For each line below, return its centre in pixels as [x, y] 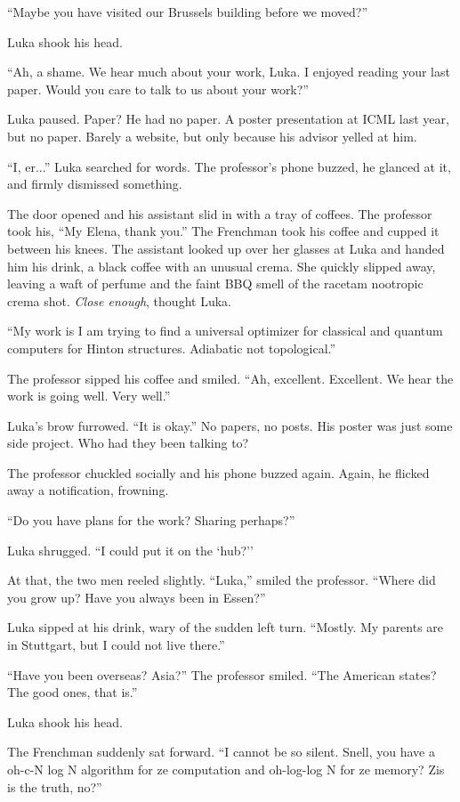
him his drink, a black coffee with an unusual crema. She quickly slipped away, [222, 266]
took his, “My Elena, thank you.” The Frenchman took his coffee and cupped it [223, 231]
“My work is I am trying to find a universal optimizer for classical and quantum [225, 331]
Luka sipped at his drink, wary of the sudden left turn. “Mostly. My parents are [226, 627]
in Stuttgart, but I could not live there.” [116, 645]
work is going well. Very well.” [89, 396]
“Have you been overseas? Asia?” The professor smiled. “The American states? [222, 674]
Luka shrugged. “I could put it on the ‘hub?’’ [130, 550]
